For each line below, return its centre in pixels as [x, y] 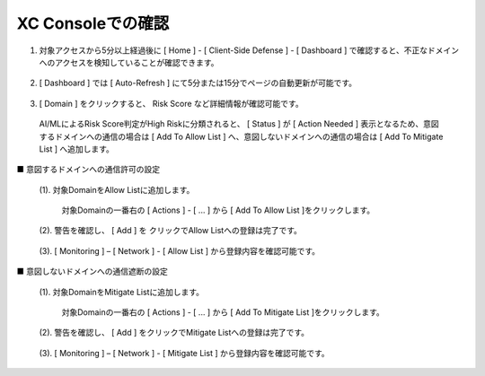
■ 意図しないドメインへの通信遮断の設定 [92, 271]
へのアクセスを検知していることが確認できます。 [129, 62]
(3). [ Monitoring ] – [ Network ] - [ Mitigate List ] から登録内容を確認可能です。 [184, 353]
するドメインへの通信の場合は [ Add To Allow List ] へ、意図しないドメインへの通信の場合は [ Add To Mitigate [241, 136]
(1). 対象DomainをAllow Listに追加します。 [117, 189]
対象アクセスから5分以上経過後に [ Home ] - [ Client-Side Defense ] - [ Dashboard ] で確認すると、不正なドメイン [249, 50]
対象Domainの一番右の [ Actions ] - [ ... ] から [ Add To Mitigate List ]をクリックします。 [223, 312]
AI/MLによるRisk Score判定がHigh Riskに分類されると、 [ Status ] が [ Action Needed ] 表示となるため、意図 [239, 124]
